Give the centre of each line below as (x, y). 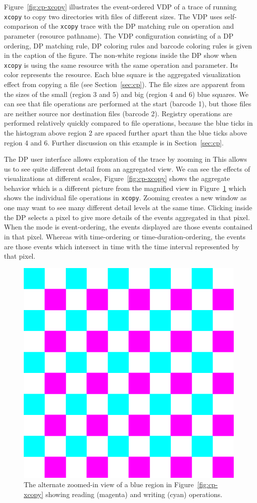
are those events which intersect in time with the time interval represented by (122, 246)
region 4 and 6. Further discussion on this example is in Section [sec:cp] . (114, 142)
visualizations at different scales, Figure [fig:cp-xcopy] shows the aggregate (117, 178)
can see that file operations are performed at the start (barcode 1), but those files (128, 104)
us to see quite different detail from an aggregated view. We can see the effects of (127, 168)
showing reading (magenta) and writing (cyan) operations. (134, 494)
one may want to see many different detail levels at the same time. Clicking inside (128, 207)
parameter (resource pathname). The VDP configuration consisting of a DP (119, 35)
